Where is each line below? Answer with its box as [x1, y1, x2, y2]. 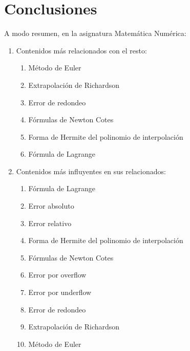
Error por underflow [28, 287, 92, 298]
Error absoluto [28, 200, 74, 211]
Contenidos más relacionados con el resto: [16, 45, 147, 56]
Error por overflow [28, 269, 87, 280]
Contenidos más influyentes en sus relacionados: [16, 165, 166, 176]
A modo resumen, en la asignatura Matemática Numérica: [4, 28, 186, 39]
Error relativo [28, 217, 72, 228]
